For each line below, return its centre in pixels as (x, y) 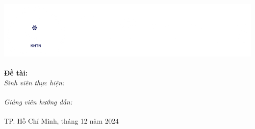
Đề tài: (16, 72)
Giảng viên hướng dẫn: (38, 101)
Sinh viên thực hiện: (34, 82)
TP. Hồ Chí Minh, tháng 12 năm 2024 (61, 120)
